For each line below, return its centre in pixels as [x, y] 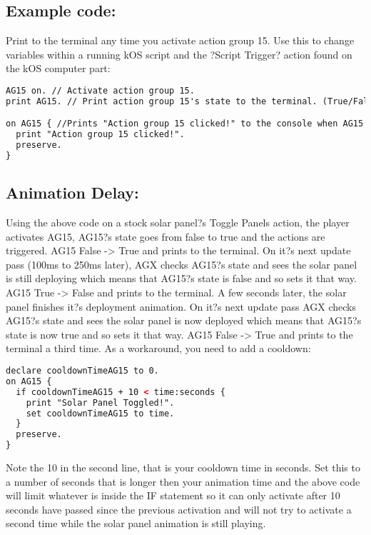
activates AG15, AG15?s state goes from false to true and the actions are [166, 236]
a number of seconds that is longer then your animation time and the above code [183, 481]
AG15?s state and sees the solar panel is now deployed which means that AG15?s [184, 320]
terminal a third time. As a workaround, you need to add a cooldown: [158, 348]
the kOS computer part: [58, 68]
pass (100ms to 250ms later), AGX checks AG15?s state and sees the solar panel [182, 264]
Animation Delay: [72, 192]
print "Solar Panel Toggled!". [100, 402]
